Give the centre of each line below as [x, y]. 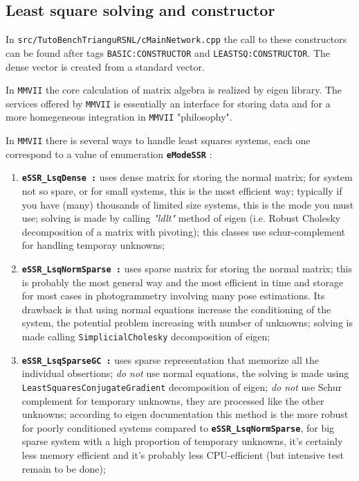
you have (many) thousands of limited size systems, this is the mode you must [188, 204]
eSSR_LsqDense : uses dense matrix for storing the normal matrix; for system [187, 177]
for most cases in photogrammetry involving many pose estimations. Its [173, 296]
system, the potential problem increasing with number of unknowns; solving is [187, 323]
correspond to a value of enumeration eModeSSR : [109, 154]
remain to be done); [64, 468]
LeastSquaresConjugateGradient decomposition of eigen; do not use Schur [182, 386]
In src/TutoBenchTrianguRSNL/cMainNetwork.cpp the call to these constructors [176, 39]
